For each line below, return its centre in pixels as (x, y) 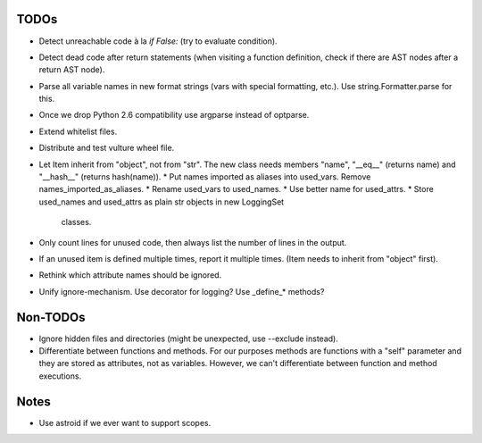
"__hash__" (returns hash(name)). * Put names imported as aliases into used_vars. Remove (205, 177)
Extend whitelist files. (78, 131)
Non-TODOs (51, 317)
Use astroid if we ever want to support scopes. (125, 422)
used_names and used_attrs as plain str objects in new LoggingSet (162, 202)
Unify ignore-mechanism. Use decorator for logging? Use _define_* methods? (182, 291)
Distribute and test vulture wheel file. (107, 148)
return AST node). (72, 70)
